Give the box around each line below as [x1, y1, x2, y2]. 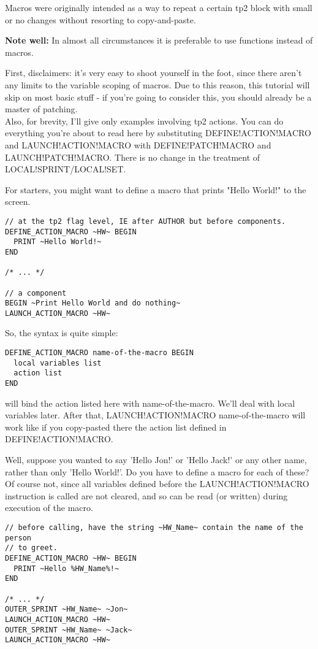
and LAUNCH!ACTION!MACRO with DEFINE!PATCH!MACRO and [5, 138, 271, 151]
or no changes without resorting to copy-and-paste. [5, 13, 196, 26]
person [5, 533, 31, 542]
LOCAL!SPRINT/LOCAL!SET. [5, 163, 126, 175]
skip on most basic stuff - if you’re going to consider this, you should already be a [5, 90, 312, 103]
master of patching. [5, 102, 78, 115]
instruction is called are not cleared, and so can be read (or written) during [5, 489, 288, 502]
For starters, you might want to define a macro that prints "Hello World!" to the [5, 183, 306, 196]
